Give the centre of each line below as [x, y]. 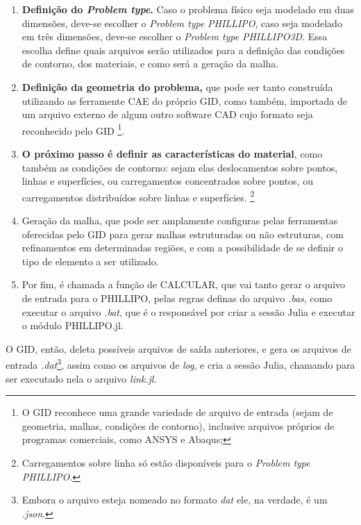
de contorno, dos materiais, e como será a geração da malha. [150, 64]
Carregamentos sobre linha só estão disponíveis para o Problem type [166, 462]
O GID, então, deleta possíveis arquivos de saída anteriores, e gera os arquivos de [178, 348]
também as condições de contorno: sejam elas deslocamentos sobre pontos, [180, 167]
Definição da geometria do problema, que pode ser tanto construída [177, 86]
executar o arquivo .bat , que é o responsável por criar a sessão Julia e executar [188, 311]
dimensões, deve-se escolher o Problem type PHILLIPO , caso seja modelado [182, 23]
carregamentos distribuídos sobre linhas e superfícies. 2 [138, 196]
